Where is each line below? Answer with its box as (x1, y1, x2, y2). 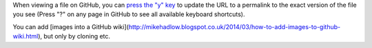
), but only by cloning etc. (38, 32, 110, 41)
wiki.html (12, 32, 39, 41)
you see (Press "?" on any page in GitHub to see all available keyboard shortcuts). (12, 10, 245, 18)
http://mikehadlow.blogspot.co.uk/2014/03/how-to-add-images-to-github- (128, 22, 341, 30)
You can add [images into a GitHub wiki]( (12, 22, 129, 30)
